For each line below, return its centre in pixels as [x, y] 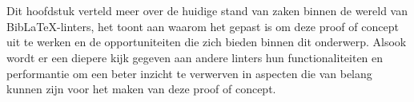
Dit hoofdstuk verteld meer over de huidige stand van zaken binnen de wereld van [207, 11]
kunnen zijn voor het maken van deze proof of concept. [141, 89]
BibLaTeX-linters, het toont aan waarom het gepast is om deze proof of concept [203, 26]
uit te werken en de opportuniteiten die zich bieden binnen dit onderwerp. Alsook [207, 42]
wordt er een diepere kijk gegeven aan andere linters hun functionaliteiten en [195, 57]
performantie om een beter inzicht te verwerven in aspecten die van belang [189, 73]
